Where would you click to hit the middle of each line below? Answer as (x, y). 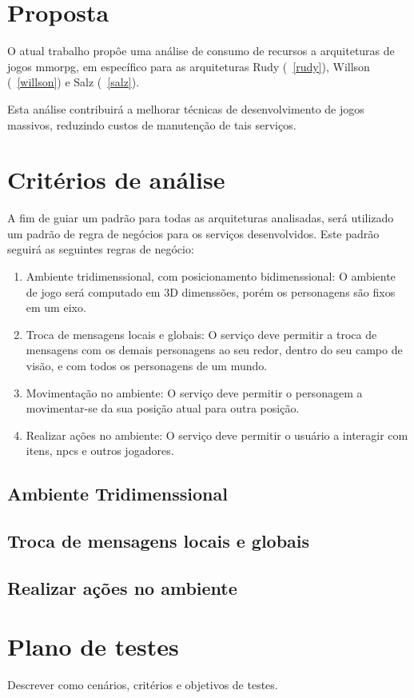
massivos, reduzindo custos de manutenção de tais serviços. (152, 124)
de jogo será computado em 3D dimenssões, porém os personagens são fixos (211, 291)
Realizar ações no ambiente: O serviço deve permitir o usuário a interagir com (217, 435)
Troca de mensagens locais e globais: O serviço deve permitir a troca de (201, 334)
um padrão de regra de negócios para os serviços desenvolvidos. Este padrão (193, 233)
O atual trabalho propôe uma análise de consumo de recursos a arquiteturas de (201, 51)
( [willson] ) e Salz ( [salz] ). (74, 82)
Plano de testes (93, 646)
